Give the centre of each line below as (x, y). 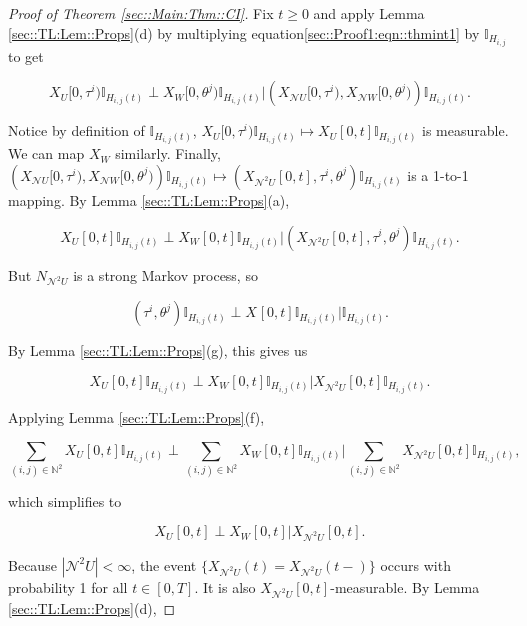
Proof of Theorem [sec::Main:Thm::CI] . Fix (141, 13)
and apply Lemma (369, 13)
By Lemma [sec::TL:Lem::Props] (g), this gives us (158, 350)
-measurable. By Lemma (405, 586)
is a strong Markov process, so (165, 274)
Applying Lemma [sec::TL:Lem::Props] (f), (136, 417)
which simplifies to (65, 500)
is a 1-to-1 (438, 174)
